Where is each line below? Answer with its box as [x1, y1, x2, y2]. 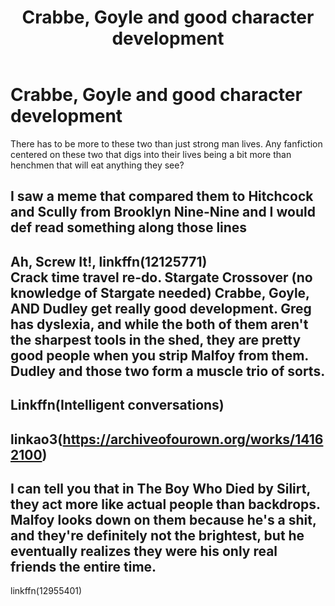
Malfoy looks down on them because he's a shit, [10, 511, 317, 528]
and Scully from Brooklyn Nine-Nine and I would [10, 204, 316, 221]
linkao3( [10, 431, 63, 448]
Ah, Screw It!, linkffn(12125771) [10, 253, 208, 270]
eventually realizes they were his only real [10, 542, 278, 560]
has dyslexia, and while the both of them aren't [10, 316, 309, 333]
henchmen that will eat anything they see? [10, 159, 185, 171]
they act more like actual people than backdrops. [10, 496, 321, 513]
